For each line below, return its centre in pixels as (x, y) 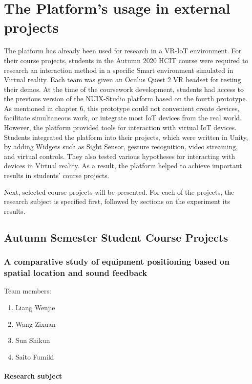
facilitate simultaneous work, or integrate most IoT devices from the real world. (123, 118)
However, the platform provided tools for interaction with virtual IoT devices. (120, 127)
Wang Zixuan (35, 324)
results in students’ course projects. (57, 175)
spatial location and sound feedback (76, 273)
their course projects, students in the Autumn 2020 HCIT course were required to (126, 60)
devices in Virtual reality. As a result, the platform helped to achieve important (123, 166)
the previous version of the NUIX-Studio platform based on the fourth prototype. (126, 99)
